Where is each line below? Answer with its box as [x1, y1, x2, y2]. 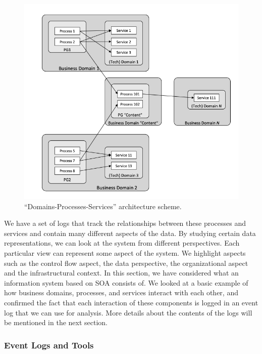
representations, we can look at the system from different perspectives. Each [4, 238, 240, 248]
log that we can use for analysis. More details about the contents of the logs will [4, 307, 252, 318]
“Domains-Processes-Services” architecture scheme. [24, 201, 182, 211]
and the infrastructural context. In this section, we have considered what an [4, 267, 239, 278]
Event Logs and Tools [4, 338, 94, 351]
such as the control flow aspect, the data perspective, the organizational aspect [4, 257, 248, 268]
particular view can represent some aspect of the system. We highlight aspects [4, 247, 246, 258]
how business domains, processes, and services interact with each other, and [4, 287, 238, 298]
